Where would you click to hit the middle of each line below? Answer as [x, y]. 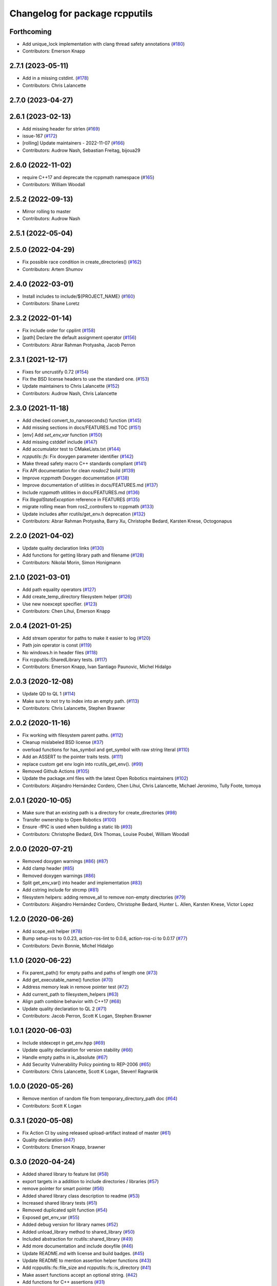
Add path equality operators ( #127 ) [59, 590]
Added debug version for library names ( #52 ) [70, 1225]
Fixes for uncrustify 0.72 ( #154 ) [56, 372]
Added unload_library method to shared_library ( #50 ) [79, 1231]
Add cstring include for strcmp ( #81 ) [61, 890]
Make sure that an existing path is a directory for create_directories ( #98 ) [100, 812]
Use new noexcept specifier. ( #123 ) [60, 604]
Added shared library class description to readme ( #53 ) [81, 1195]
